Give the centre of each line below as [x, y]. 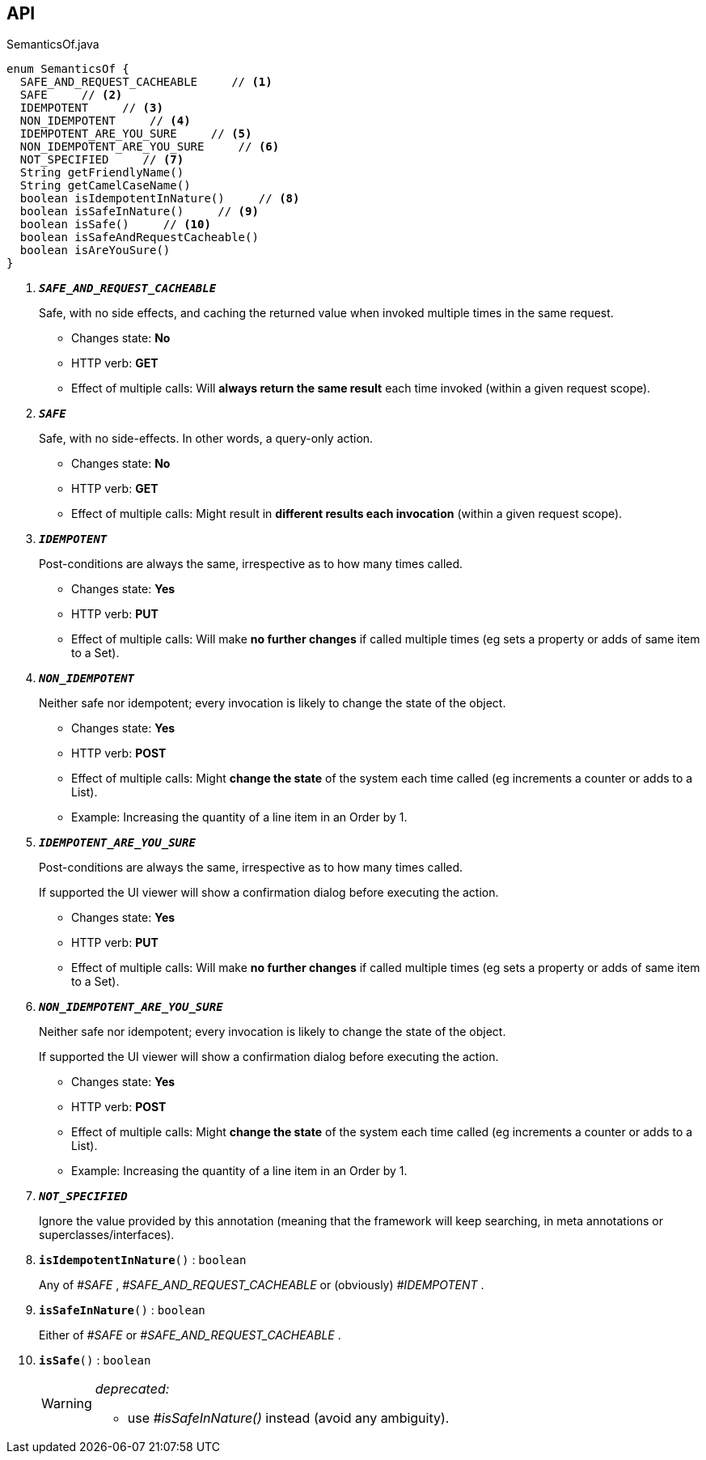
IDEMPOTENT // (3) [91, 108]
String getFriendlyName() [102, 173]
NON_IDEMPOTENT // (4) [105, 121]
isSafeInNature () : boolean [122, 1310]
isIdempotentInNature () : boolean [143, 1260]
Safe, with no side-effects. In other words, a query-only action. [206, 439]
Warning [67, 1404]
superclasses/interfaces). [107, 1235]
